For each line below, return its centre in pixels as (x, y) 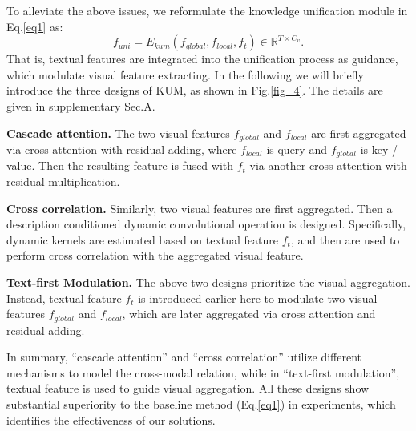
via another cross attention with (328, 165)
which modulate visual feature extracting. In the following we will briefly (185, 74)
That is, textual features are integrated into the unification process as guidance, (202, 59)
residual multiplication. (63, 181)
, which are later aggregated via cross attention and (249, 314)
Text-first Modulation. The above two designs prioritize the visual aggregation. (208, 282)
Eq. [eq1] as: (35, 26)
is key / (379, 149)
